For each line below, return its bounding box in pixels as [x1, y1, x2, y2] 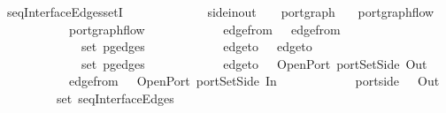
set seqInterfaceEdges [56, 88, 174, 107]
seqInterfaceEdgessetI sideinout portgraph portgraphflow [6, 3, 434, 20]
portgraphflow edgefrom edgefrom [68, 19, 341, 38]
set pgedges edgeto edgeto [81, 37, 312, 56]
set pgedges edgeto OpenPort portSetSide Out [81, 54, 427, 72]
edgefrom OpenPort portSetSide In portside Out [68, 72, 440, 90]
